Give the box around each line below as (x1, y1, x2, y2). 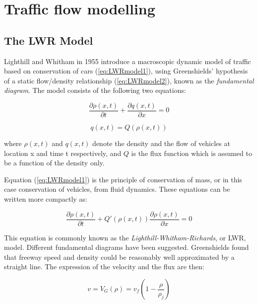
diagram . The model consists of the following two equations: (4, 85, 186, 95)
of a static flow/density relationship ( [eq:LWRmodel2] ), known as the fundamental (4, 75, 254, 85)
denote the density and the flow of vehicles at (92, 138, 230, 149)
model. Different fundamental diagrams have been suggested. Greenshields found (4, 242, 249, 252)
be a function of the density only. (4, 157, 105, 168)
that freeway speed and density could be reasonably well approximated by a (4, 251, 235, 262)
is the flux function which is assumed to (131, 148, 252, 158)
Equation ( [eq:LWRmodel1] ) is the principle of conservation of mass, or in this (4, 174, 242, 184)
